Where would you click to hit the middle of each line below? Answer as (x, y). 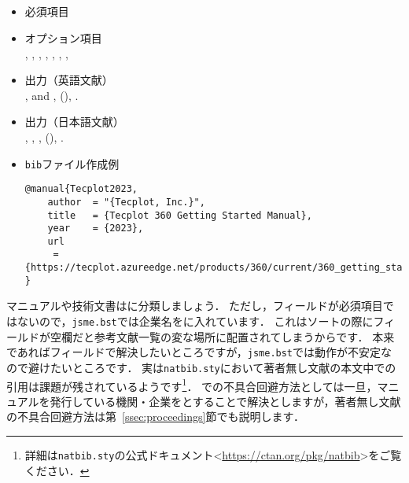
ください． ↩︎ (57, 470)
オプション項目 (63, 37)
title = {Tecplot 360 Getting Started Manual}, (180, 215)
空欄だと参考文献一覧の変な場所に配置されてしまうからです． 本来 (222, 336)
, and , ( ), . (52, 95)
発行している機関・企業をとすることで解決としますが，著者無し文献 (225, 401)
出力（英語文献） (69, 80)
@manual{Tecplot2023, (81, 189)
